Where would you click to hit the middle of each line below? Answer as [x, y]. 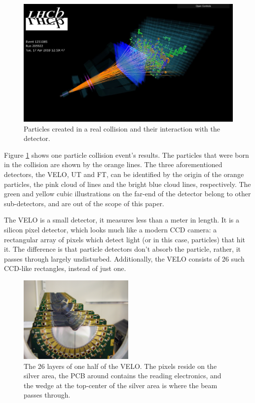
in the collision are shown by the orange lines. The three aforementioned [113, 164]
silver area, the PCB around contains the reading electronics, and [123, 376]
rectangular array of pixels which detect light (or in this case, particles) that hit [125, 239]
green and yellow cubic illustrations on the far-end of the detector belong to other [127, 194]
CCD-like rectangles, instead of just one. [65, 268]
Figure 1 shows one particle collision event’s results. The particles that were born [127, 155]
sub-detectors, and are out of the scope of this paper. [84, 203]
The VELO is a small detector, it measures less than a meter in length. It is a [122, 220]
